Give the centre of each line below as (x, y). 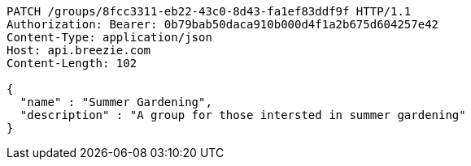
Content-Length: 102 (72, 63)
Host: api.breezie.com (79, 50)
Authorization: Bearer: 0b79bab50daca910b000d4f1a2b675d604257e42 (223, 24)
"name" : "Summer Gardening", (116, 102)
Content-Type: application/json (109, 37)
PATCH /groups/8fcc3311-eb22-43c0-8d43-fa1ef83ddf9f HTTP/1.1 (209, 11)
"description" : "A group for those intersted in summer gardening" (243, 115)
